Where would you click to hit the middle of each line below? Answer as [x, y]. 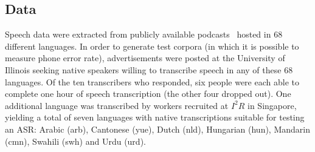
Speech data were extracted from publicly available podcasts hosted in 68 [144, 34]
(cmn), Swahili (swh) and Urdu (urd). [75, 141]
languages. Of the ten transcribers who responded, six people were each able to [152, 81]
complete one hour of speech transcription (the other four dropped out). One [148, 94]
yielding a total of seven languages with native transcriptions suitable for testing [155, 117]
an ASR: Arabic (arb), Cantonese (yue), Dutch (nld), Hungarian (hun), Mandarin [157, 129]
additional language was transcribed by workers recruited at [117, 105]
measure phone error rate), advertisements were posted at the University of [145, 58]
